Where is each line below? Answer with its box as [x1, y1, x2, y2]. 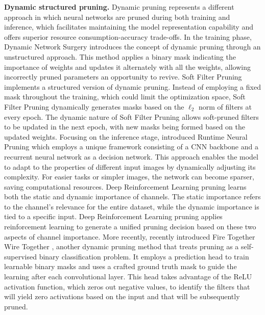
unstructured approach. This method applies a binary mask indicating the [4, 51, 236, 62]
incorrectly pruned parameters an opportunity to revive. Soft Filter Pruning [4, 71, 242, 82]
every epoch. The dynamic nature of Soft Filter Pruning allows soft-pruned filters [4, 111, 259, 122]
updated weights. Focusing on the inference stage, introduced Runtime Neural [4, 131, 248, 142]
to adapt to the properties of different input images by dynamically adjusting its [4, 161, 256, 172]
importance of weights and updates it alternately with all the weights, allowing [4, 61, 251, 72]
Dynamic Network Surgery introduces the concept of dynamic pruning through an [4, 41, 261, 52]
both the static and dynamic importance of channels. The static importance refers [4, 191, 261, 202]
